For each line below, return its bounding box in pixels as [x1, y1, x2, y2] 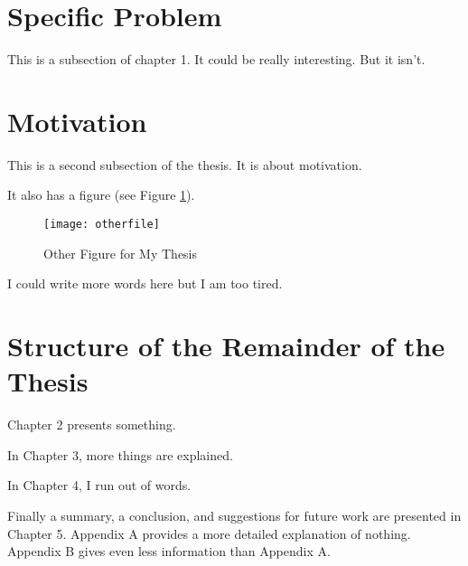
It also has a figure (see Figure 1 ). [7, 185, 195, 204]
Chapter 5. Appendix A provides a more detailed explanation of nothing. [7, 524, 411, 542]
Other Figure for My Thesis [43, 243, 198, 262]
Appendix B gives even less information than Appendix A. [7, 542, 331, 561]
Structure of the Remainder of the [7, 327, 445, 364]
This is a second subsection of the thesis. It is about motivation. [7, 155, 362, 174]
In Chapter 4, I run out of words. [7, 476, 192, 495]
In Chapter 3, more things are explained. [7, 445, 233, 464]
